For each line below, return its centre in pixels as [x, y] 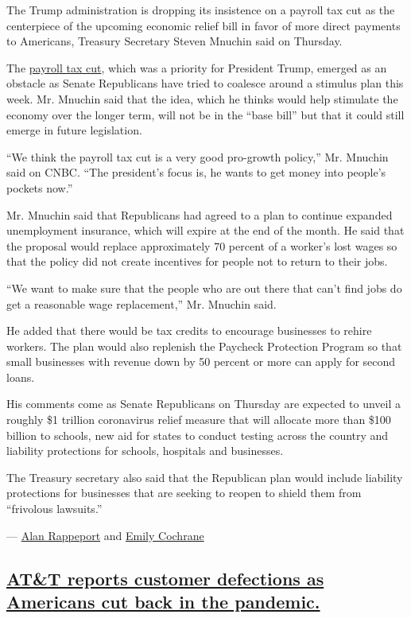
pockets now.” [40, 187]
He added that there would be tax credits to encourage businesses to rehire [189, 330]
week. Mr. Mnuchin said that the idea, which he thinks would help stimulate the [202, 98]
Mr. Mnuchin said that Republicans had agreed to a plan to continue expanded [200, 214]
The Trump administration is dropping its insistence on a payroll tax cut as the [201, 10]
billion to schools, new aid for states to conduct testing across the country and [198, 435]
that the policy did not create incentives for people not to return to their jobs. [197, 261]
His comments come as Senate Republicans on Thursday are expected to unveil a [204, 404]
